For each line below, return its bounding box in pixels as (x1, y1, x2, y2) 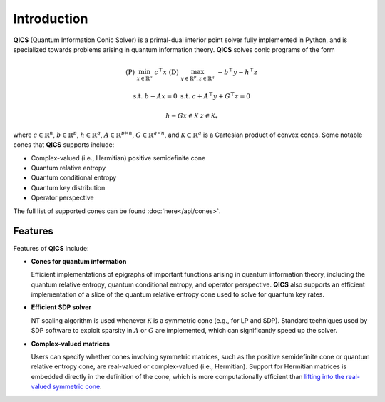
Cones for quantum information (31, 257, 127, 265)
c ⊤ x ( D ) (154, 67, 180, 76)
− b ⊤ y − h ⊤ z (217, 67, 258, 76)
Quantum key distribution (31, 183, 106, 192)
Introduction (13, 11, 88, 26)
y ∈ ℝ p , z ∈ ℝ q (180, 74, 215, 82)
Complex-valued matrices (31, 339, 111, 348)
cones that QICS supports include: (13, 140, 115, 149)
